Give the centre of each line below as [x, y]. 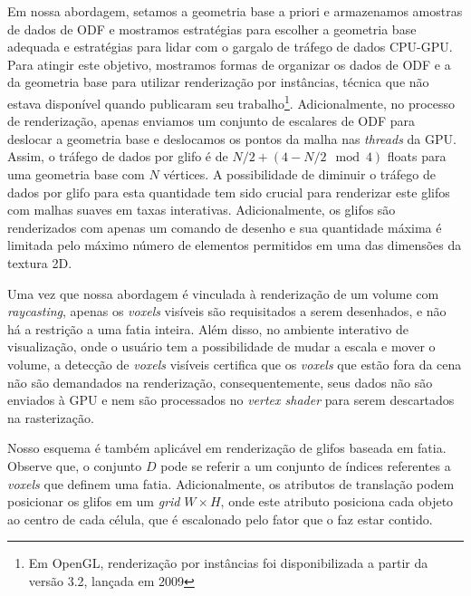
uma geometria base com [76, 174]
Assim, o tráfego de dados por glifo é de [118, 156]
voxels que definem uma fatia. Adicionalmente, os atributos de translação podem [231, 483]
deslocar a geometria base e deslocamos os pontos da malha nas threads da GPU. [232, 138]
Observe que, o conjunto [75, 465]
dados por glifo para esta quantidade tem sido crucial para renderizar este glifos [229, 192]
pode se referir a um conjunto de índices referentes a [306, 465]
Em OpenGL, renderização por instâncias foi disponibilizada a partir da [228, 563]
